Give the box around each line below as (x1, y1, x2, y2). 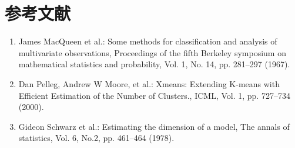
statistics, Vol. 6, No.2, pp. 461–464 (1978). (18, 132, 175, 144)
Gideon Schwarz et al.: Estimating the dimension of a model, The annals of (18, 120, 290, 132)
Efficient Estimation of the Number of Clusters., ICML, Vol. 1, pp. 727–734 (18, 89, 290, 101)
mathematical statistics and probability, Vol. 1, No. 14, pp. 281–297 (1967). (18, 58, 290, 70)
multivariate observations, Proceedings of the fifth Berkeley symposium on (18, 46, 286, 58)
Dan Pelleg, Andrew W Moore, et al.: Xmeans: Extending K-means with (18, 77, 280, 90)
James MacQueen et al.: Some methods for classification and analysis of (18, 35, 277, 47)
